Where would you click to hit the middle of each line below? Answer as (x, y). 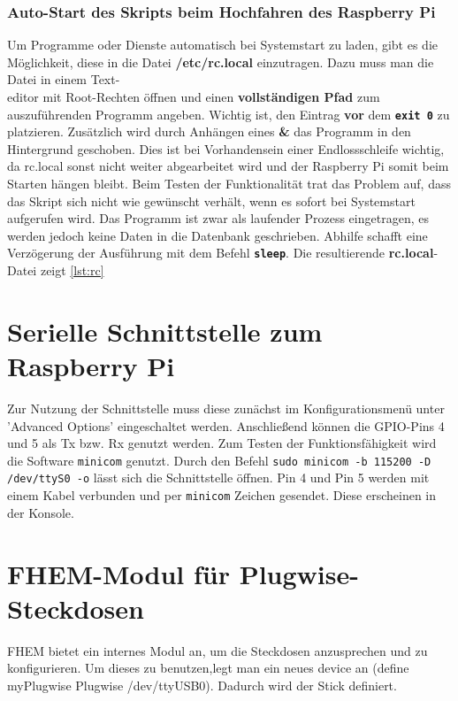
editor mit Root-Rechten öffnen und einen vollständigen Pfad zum (194, 96)
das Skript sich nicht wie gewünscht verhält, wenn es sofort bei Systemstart (211, 200)
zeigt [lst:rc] (72, 270)
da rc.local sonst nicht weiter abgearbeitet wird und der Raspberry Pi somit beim (228, 166)
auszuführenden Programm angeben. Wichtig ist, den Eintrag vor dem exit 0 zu (229, 114)
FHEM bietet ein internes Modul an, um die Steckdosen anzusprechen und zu (218, 650)
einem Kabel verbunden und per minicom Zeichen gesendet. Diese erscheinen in (222, 495)
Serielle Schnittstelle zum (165, 331)
